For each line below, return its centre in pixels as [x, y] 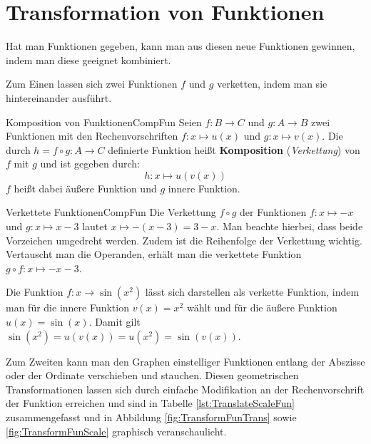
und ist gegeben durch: [90, 164]
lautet [95, 226]
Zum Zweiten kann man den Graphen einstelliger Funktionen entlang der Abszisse [185, 361]
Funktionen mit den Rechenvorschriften [92, 136]
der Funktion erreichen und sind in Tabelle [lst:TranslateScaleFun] [150, 403]
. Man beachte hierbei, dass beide [290, 226]
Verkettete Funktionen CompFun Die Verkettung [111, 212]
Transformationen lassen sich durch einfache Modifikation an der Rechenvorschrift [185, 389]
